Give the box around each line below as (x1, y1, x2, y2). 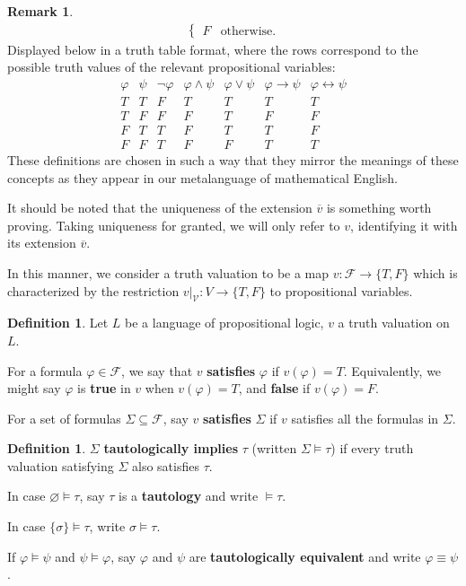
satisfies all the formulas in (291, 408, 439, 427)
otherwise (220, 25, 273, 39)
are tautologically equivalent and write (189, 547, 421, 565)
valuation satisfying (7, 456, 114, 475)
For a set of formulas (7, 408, 121, 427)
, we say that (121, 361, 193, 380)
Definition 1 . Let (7, 313, 109, 332)
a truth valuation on (338, 313, 450, 332)
